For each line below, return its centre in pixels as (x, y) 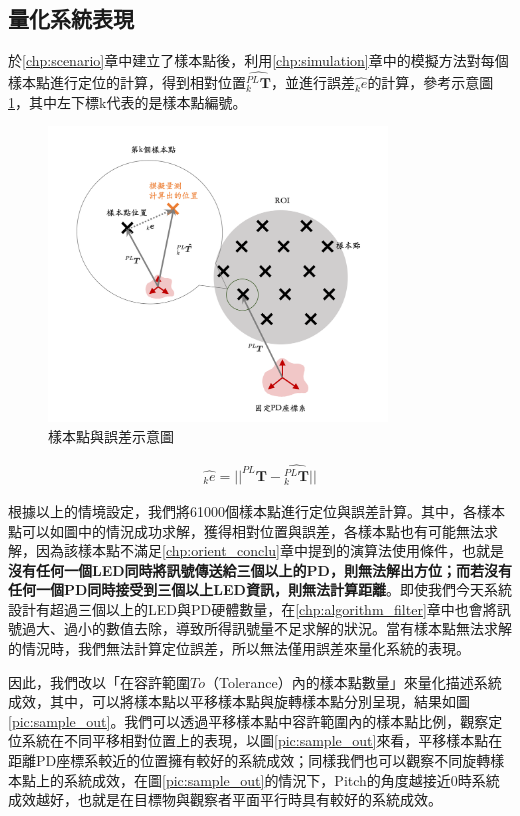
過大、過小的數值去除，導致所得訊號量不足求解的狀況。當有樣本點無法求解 (266, 628)
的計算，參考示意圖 (430, 82)
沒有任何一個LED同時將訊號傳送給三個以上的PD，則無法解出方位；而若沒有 (260, 569)
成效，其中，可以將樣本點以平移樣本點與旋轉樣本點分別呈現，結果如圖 (239, 701)
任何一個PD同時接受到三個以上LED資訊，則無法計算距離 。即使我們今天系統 (260, 589)
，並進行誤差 (312, 82)
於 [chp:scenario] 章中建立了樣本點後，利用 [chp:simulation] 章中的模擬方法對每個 (258, 60)
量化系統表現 (71, 18)
